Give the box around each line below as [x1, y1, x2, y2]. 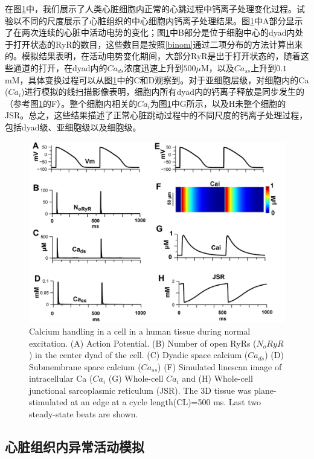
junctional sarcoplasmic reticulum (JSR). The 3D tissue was [29, 384, 251, 396]
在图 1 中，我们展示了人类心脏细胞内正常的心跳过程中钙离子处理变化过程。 [5, 2, 296, 14]
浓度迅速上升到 [124, 61, 184, 74]
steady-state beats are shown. [29, 408, 138, 420]
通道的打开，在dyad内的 [13, 61, 107, 74]
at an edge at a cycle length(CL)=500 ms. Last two [70, 396, 261, 408]
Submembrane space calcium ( [29, 360, 141, 373]
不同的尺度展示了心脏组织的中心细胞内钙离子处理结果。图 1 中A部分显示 [21, 14, 303, 27]
